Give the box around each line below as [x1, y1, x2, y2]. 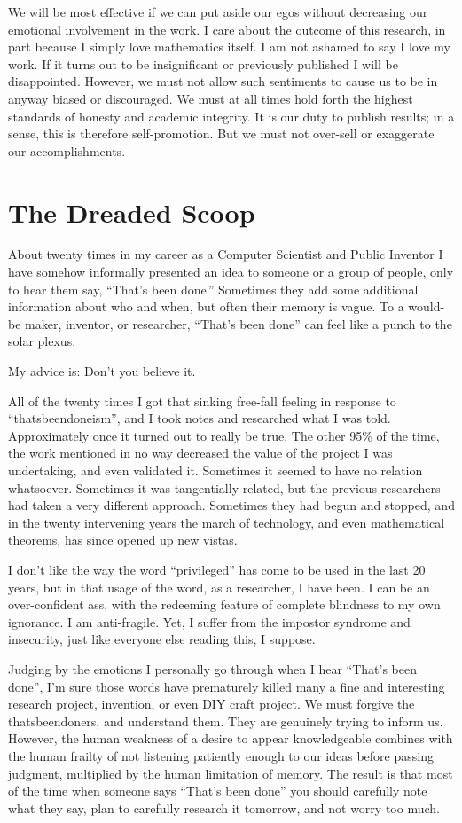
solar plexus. [8, 332, 76, 350]
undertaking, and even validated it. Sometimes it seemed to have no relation [8, 461, 423, 479]
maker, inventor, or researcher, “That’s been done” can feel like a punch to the [25, 314, 452, 333]
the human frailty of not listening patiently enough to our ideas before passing [8, 746, 434, 764]
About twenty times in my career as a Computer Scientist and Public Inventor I [8, 245, 443, 263]
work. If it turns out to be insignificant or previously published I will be [8, 54, 398, 73]
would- [408, 297, 445, 316]
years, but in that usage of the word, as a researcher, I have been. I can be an [8, 577, 430, 596]
